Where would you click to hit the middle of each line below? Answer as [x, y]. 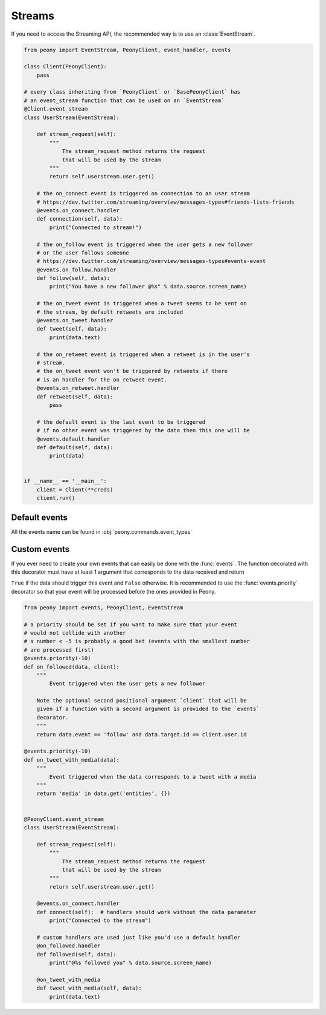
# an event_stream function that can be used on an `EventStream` [124, 100]
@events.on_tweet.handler [75, 321]
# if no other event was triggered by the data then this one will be [143, 430]
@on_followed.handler [69, 946]
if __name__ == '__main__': [65, 481]
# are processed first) [59, 650]
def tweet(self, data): [72, 329]
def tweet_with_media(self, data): [89, 988]
